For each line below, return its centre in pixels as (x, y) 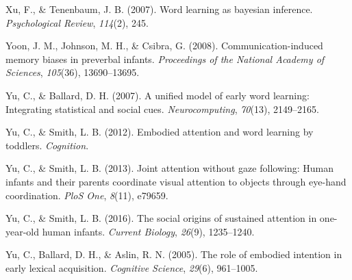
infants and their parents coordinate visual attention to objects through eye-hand (176, 181)
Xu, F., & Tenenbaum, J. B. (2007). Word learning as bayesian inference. (159, 9)
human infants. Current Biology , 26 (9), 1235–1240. (148, 231)
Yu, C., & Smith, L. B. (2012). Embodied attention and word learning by (160, 132)
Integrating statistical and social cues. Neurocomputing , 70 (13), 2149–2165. (162, 109)
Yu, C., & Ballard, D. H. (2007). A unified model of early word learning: (158, 95)
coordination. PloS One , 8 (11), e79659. (87, 195)
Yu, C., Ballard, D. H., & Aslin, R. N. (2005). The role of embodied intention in (174, 254)
